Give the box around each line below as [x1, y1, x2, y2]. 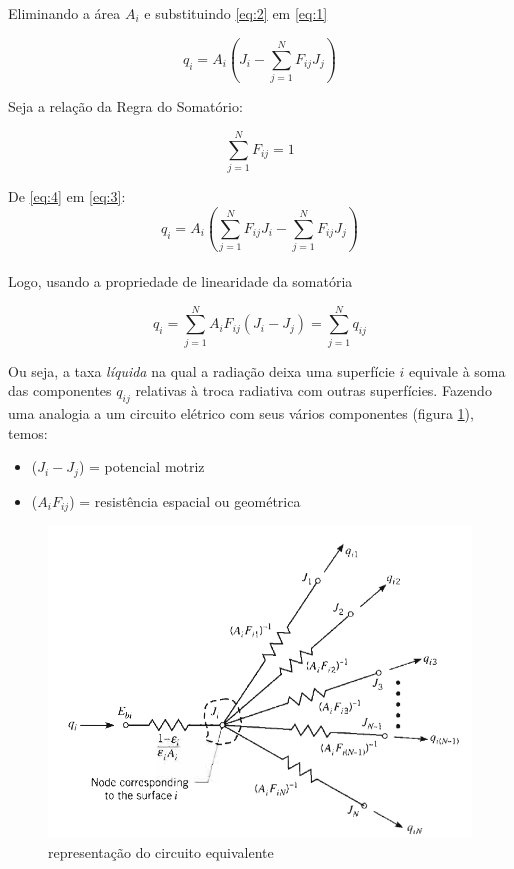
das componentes [8, 380, 112, 401]
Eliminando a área [8, 3, 121, 23]
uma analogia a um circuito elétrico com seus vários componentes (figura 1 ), [8, 403, 474, 424]
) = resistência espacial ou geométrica [69, 490, 301, 511]
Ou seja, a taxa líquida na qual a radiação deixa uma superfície [8, 360, 395, 381]
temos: [8, 422, 48, 443]
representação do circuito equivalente [48, 841, 274, 862]
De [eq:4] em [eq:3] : [8, 186, 126, 207]
